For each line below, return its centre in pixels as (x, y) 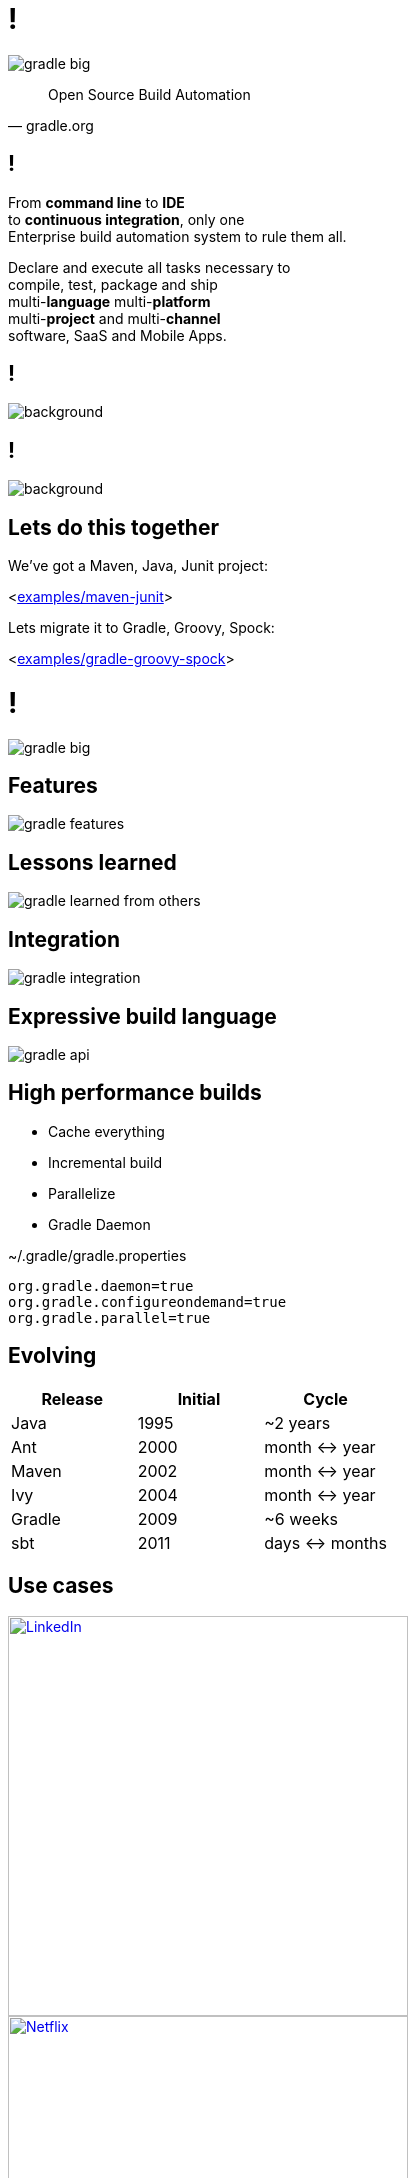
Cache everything (106, 1131)
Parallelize (82, 1193)
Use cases (61, 1586)
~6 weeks (301, 1518)
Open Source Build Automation (149, 94)
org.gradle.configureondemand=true (147, 1301)
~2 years (297, 1422)
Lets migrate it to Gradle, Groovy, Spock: (141, 628)
